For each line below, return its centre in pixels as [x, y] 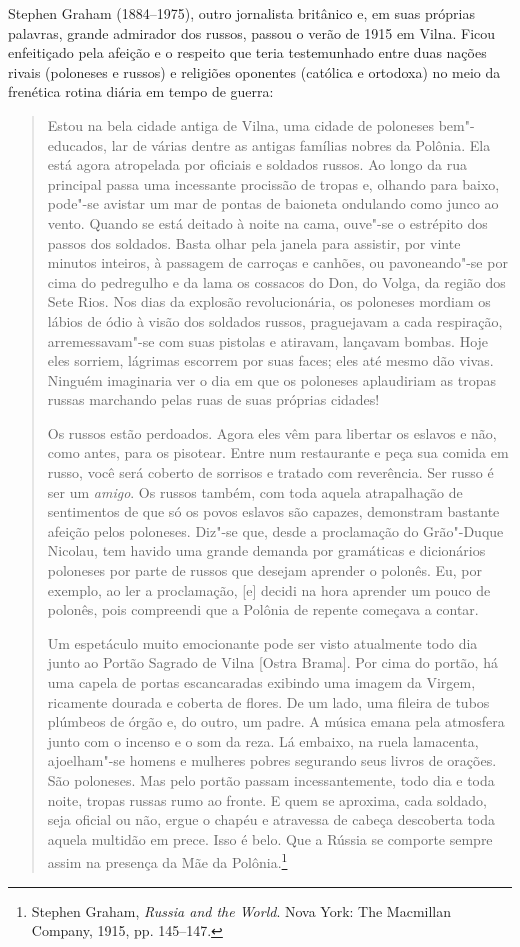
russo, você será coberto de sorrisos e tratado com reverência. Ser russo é [270, 472]
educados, [77, 144]
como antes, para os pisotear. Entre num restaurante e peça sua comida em [278, 452]
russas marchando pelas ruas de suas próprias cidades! [213, 399]
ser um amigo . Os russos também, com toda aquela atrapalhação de [255, 491]
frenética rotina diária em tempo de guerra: [141, 91]
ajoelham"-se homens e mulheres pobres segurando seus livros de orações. [272, 760]
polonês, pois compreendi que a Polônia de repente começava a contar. [263, 609]
